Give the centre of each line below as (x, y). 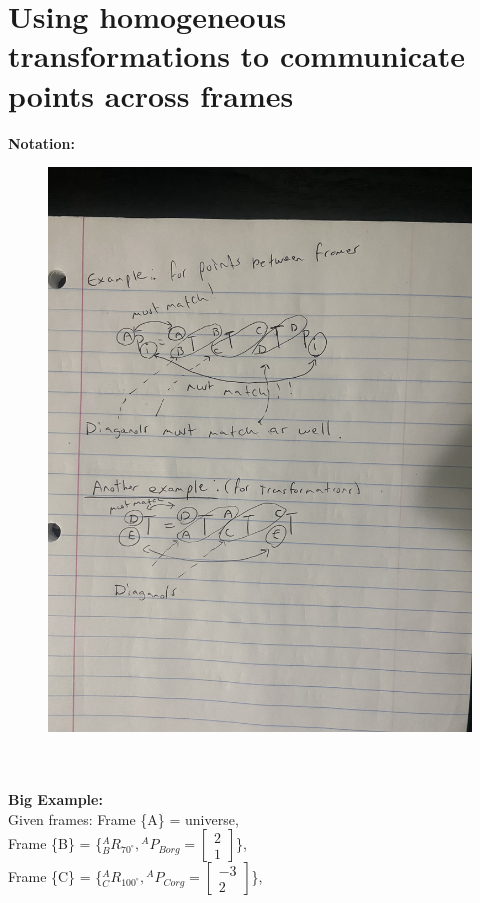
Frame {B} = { (55, 843)
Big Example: (55, 799)
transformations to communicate (237, 55)
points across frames (151, 94)
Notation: (41, 142)
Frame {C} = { (55, 876)
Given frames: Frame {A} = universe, (123, 818)
